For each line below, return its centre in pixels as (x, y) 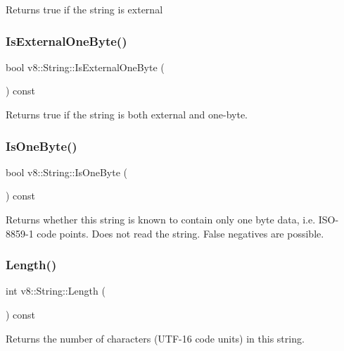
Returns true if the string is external (84, 9)
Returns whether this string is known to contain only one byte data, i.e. (161, 219)
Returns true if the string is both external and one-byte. (127, 114)
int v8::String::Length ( (56, 291)
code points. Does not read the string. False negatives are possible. (180, 233)
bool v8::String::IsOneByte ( (67, 172)
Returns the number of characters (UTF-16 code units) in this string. (155, 338)
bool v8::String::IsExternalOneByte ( (85, 67)
